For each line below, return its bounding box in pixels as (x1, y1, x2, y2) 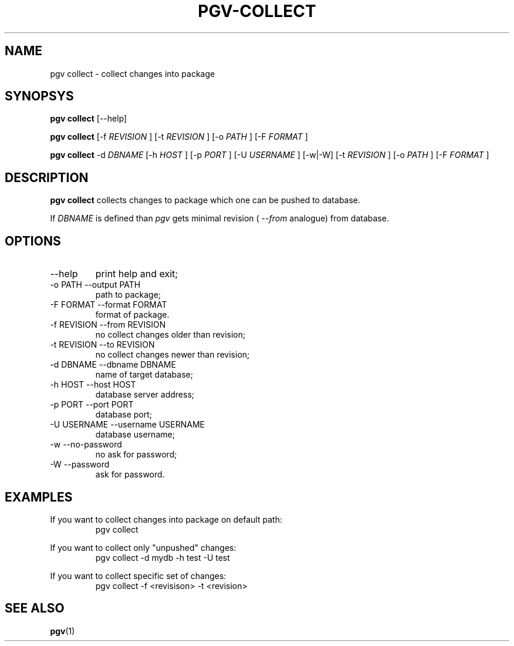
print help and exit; (95, 268, 178, 280)
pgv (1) (50, 625, 75, 636)
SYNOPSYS (5, 89, 74, 104)
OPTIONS (5, 233, 61, 248)
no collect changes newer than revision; (95, 349, 250, 360)
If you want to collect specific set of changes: (50, 570, 226, 581)
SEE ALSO (5, 601, 65, 616)
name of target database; (95, 369, 193, 380)
